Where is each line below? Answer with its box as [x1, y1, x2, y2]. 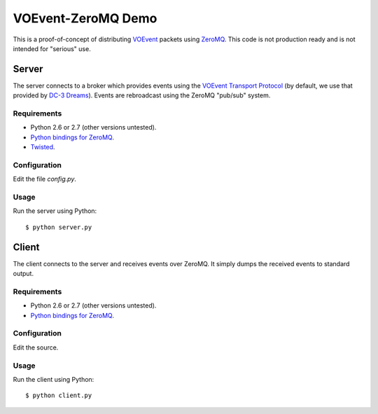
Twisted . [30, 143, 55, 151]
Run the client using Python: [13, 375, 94, 383]
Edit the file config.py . [13, 175, 77, 184]
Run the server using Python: [13, 207, 97, 215]
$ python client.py [25, 392, 92, 399]
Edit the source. [13, 343, 59, 352]
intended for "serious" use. [13, 44, 91, 53]
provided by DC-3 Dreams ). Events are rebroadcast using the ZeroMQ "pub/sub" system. [13, 91, 271, 99]
